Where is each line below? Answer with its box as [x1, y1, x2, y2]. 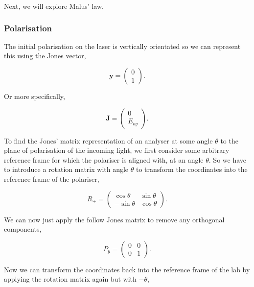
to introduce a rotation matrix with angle [4, 164, 129, 174]
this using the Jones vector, [4, 50, 86, 61]
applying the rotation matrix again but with [4, 274, 137, 284]
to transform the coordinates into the [136, 164, 248, 174]
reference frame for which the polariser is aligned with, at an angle [4, 154, 204, 165]
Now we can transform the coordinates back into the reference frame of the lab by [4, 264, 250, 274]
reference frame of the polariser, [4, 173, 99, 184]
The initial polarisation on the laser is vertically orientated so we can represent [4, 41, 241, 51]
